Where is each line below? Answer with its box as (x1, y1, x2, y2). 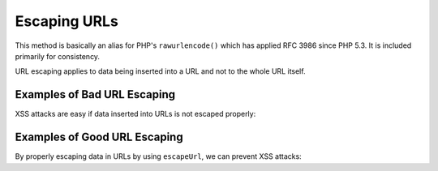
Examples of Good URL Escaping (15, 130, 183, 144)
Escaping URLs (15, 12, 119, 30)
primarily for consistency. (15, 51, 101, 61)
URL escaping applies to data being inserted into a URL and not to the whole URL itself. (15, 66, 306, 76)
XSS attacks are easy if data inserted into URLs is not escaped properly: (15, 109, 256, 119)
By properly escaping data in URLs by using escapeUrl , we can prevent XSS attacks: (15, 152, 302, 161)
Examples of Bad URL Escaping (15, 88, 176, 101)
